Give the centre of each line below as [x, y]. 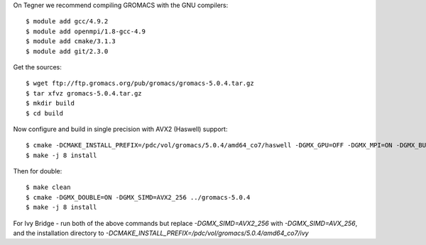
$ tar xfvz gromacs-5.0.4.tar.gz [84, 93]
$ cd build [45, 113]
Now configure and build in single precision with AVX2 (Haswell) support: [120, 129]
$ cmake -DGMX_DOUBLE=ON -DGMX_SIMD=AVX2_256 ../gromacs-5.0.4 [138, 197]
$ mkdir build [50, 103]
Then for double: [38, 171]
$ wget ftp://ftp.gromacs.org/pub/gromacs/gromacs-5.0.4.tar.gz [140, 84]
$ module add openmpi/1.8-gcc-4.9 [86, 31]
